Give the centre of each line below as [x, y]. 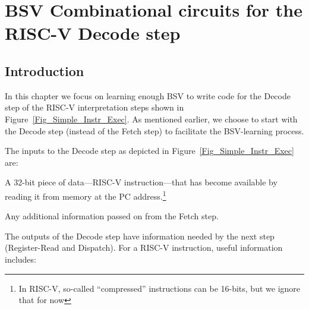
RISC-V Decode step [93, 33]
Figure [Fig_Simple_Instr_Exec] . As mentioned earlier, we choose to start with [151, 119]
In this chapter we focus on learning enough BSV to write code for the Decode [148, 95]
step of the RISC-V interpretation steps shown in [94, 107]
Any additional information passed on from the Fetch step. [112, 216]
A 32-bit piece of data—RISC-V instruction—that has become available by [141, 182]
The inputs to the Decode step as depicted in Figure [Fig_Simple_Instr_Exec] [149, 151]
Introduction [45, 70]
